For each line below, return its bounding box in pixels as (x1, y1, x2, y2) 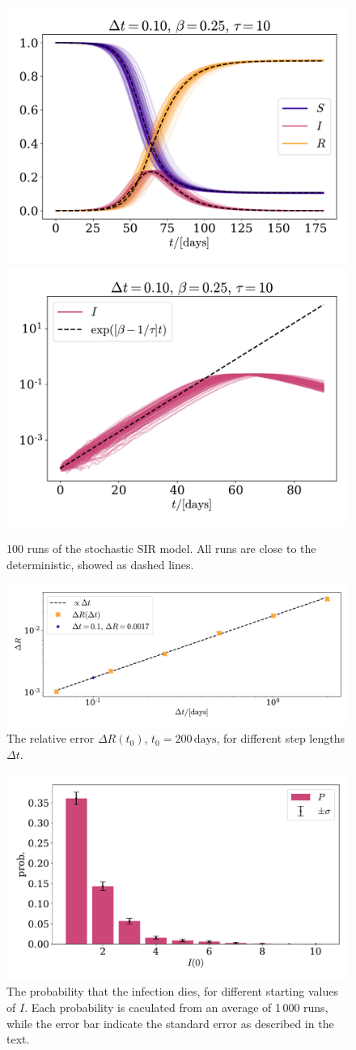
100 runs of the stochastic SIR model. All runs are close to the (6, 540, 316, 557)
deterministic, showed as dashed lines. (6, 555, 194, 572)
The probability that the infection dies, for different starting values (6, 983, 338, 1000)
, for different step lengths (216, 730, 345, 747)
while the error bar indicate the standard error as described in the (6, 1014, 334, 1031)
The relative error (6, 730, 95, 747)
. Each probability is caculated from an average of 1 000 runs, (24, 998, 328, 1015)
